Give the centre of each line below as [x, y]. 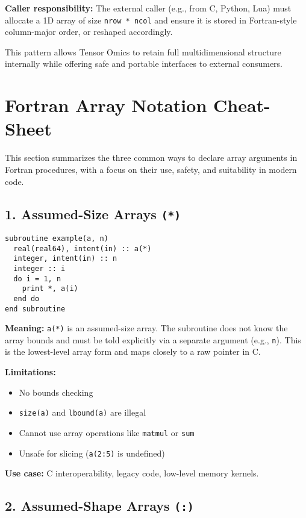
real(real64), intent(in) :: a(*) [83, 248]
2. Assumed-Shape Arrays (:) [99, 506]
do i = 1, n [37, 279]
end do [27, 298]
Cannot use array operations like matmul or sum [107, 432]
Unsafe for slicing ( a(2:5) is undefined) [92, 453]
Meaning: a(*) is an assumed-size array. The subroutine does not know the [146, 328]
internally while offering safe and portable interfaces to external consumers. [144, 64]
